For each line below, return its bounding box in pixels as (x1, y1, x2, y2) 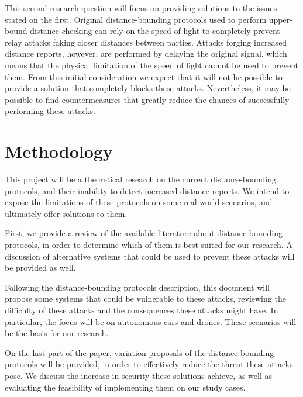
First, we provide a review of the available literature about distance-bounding (5, 227, 283, 239)
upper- (268, 13, 292, 25)
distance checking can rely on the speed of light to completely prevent (30, 25, 280, 37)
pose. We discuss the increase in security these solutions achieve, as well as (5, 369, 273, 381)
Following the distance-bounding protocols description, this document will (5, 281, 270, 293)
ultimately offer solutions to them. (5, 207, 128, 219)
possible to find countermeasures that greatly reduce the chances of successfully (5, 93, 290, 105)
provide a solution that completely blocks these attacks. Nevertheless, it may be (5, 82, 291, 94)
